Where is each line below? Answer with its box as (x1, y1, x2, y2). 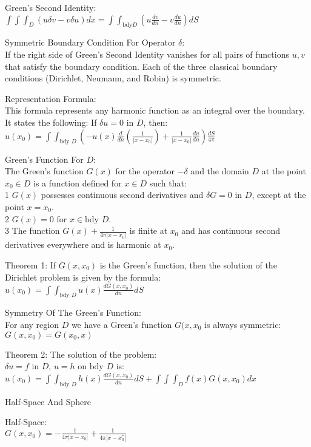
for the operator (115, 165, 175, 177)
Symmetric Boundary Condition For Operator (5, 36, 176, 49)
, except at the (252, 188, 306, 201)
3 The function (5, 224, 60, 237)
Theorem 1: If (5, 259, 56, 271)
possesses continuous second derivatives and (41, 188, 204, 201)
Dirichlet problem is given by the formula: (5, 270, 161, 283)
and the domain (190, 165, 249, 177)
